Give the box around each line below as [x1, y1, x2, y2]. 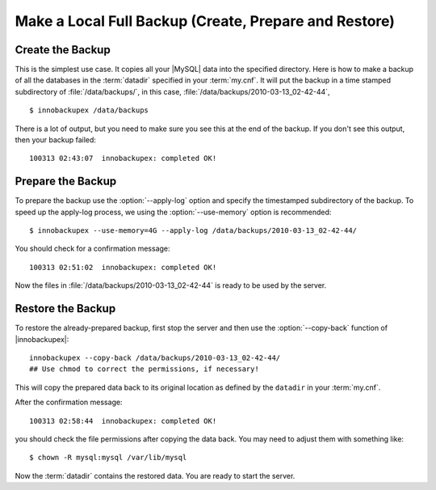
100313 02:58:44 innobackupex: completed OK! [29, 416, 217, 425]
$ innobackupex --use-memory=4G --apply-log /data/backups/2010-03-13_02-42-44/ [29, 226, 358, 235]
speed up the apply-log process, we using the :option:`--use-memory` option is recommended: [15, 207, 332, 217]
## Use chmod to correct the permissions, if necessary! [29, 365, 260, 374]
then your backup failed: [15, 135, 97, 145]
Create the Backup [15, 43, 111, 57]
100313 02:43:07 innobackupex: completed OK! [29, 154, 217, 163]
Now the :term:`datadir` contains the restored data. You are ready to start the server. [15, 471, 296, 480]
